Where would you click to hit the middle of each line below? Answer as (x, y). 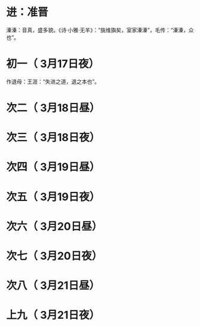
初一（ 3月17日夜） (53, 64)
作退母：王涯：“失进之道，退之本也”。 (53, 81)
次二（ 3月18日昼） (53, 108)
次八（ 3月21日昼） (53, 286)
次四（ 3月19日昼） (53, 167)
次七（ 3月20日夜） (54, 256)
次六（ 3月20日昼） (54, 226)
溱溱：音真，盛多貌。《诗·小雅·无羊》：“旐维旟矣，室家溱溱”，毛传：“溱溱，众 (100, 30)
